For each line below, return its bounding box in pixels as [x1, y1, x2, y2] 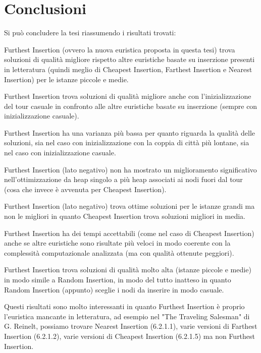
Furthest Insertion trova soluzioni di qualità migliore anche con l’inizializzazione [4, 91, 251, 101]
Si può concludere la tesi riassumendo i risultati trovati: [4, 27, 176, 38]
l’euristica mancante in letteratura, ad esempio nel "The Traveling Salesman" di [4, 311, 250, 321]
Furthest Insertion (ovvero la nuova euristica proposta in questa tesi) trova [4, 44, 235, 54]
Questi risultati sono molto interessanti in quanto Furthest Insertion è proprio [4, 301, 245, 312]
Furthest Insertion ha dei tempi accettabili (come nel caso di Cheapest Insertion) [4, 227, 254, 238]
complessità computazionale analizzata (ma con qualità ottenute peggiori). [4, 247, 234, 258]
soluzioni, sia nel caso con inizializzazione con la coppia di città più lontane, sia [4, 137, 249, 148]
